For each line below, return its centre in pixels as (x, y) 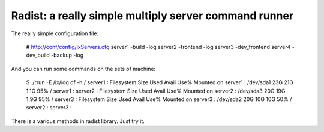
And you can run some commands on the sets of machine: (83, 69)
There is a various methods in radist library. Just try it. (78, 121)
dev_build (38, 55)
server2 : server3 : (49, 108)
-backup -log (67, 55)
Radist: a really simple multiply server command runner (152, 16)
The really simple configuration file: (55, 33)
